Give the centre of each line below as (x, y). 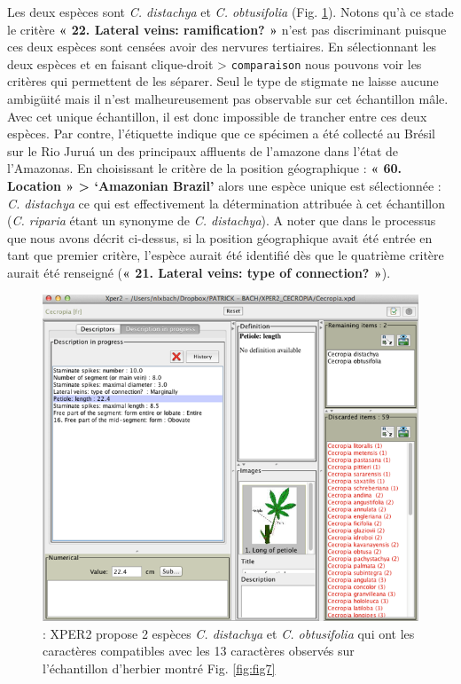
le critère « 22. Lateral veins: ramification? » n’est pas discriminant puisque (227, 29)
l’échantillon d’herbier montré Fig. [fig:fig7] (159, 668)
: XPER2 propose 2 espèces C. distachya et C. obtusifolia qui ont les (229, 633)
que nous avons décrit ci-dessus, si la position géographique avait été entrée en (220, 237)
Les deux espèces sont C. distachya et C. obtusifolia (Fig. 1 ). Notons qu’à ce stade (230, 12)
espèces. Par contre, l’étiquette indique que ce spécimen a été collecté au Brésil (221, 134)
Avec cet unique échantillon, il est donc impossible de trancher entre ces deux (217, 116)
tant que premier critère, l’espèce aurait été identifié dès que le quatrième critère (226, 255)
